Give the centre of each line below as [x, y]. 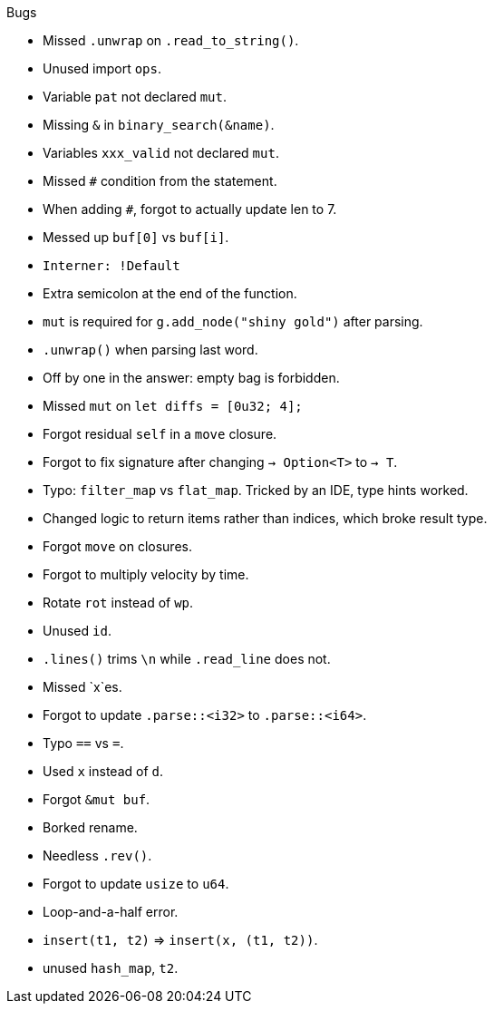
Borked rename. [90, 827]
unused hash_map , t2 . [111, 968]
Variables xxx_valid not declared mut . [161, 153]
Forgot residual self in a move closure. [160, 434]
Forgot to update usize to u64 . [136, 884]
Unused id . [77, 631]
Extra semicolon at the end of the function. [170, 293]
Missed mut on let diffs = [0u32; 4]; [173, 406]
